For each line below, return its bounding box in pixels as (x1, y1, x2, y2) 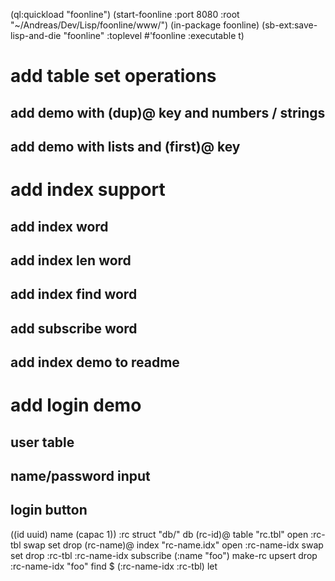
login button (10, 502, 88, 519)
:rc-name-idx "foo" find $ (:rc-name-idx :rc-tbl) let (10, 560, 218, 572)
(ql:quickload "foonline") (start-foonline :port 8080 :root (10, 9, 240, 20)
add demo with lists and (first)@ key (10, 138, 241, 155)
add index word (10, 218, 109, 235)
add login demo (10, 394, 142, 417)
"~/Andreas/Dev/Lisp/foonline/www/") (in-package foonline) (10, 19, 260, 31)
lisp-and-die (10, 30, 62, 41)
